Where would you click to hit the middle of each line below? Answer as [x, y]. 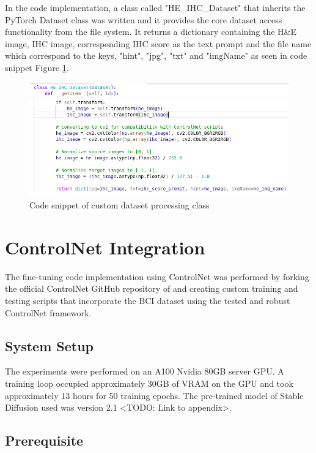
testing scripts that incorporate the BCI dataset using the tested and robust [148, 300]
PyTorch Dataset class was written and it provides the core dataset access [144, 19]
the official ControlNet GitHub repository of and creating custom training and [152, 288]
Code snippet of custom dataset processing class [119, 205]
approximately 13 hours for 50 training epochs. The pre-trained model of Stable [154, 395]
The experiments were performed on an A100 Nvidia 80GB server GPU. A [145, 371]
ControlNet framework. [48, 312]
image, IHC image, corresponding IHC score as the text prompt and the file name [158, 43]
